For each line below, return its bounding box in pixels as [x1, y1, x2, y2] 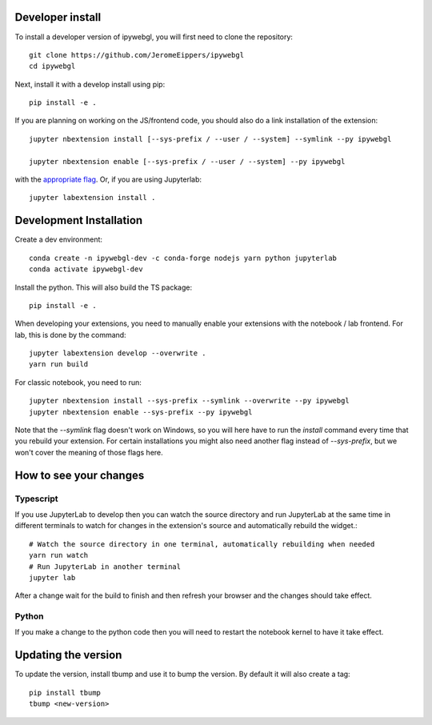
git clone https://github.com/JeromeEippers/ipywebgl [29, 50, 244, 59]
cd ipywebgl [29, 62, 76, 71]
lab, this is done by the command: [14, 330, 127, 339]
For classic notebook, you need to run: [14, 377, 142, 387]
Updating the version [14, 648, 122, 662]
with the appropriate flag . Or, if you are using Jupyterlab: [14, 174, 202, 184]
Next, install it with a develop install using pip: [14, 79, 166, 89]
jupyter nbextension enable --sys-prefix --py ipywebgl [29, 407, 253, 416]
